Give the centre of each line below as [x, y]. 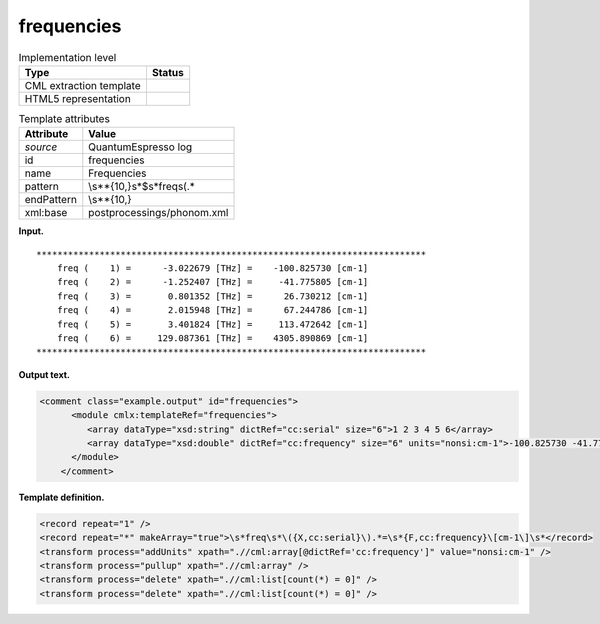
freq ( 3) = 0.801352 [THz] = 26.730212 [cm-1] [212, 296]
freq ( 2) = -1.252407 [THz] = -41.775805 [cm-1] [212, 282]
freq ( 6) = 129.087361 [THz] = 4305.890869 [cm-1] [212, 338]
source [41, 147]
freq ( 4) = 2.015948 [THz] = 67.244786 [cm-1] [212, 310]
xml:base [46, 213]
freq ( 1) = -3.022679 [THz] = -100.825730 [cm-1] [212, 268]
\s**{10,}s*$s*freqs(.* [141, 187]
